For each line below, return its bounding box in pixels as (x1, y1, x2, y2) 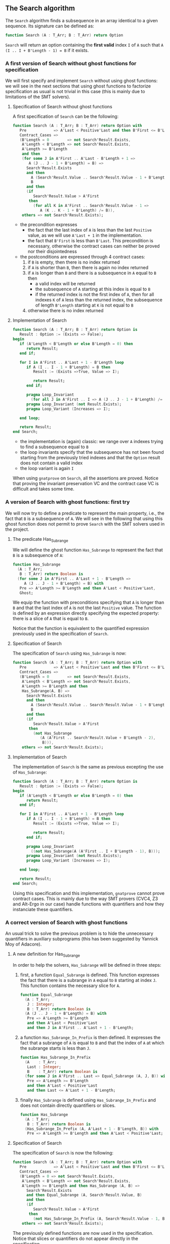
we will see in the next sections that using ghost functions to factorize (5, 83, 151, 89)
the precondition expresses (20, 222, 77, 228)
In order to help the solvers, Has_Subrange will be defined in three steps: (12, 962, 161, 968)
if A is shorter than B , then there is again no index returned (27, 265, 149, 271)
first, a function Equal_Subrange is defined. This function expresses (20, 971, 159, 978)
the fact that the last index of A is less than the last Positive (27, 227, 152, 233)
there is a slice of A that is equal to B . (12, 616, 89, 622)
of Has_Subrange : (12, 769, 47, 776)
